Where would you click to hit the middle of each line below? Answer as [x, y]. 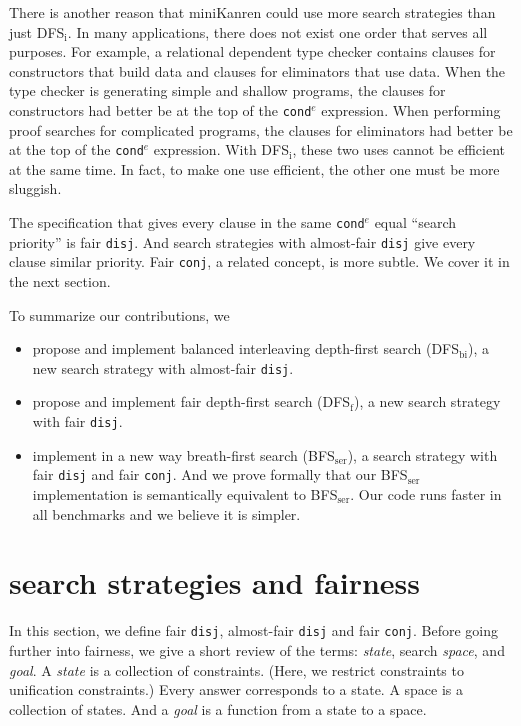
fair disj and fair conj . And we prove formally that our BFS [220, 474]
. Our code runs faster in [426, 493]
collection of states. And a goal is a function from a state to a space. [218, 708]
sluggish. [35, 188]
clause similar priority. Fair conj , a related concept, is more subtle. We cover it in [259, 261]
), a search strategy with [422, 454]
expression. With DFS [221, 149]
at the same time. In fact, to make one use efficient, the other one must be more [254, 168]
